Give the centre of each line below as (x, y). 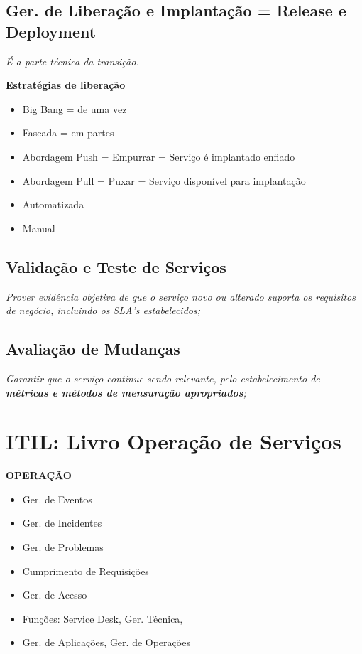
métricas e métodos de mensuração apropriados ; (126, 392)
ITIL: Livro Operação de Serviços (174, 441)
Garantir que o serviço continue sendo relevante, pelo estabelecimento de (163, 378)
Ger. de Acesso (55, 595)
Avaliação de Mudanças (93, 349)
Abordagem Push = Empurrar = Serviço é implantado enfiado (159, 156)
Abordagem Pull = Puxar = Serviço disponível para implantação (164, 180)
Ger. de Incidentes (62, 523)
